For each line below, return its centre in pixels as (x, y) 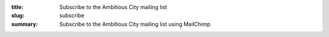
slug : (18, 16)
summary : (25, 24)
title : (17, 7)
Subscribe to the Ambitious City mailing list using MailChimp (135, 24)
